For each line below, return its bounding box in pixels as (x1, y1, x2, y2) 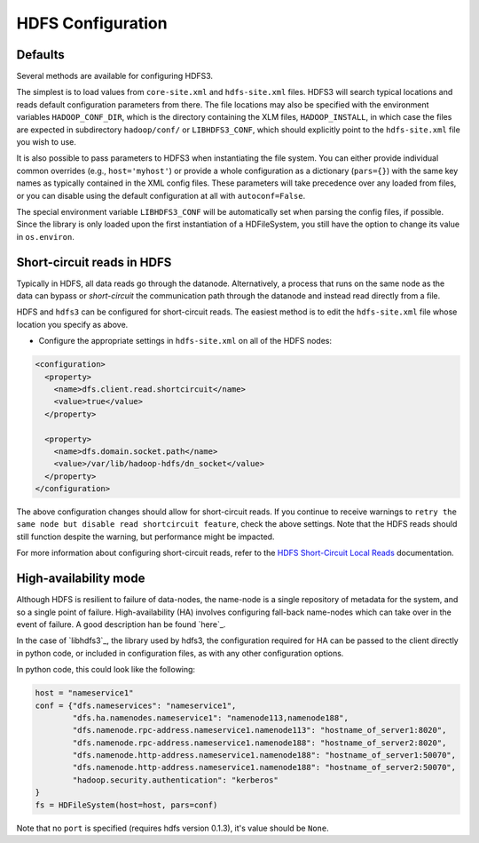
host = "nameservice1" (35, 688, 134, 698)
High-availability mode (16, 571, 145, 586)
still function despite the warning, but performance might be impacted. (16, 531, 275, 542)
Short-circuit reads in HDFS (16, 254, 172, 270)
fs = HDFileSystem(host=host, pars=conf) (35, 799, 218, 810)
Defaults (16, 47, 66, 62)
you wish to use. (16, 137, 77, 147)
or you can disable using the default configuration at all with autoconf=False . (16, 190, 306, 201)
